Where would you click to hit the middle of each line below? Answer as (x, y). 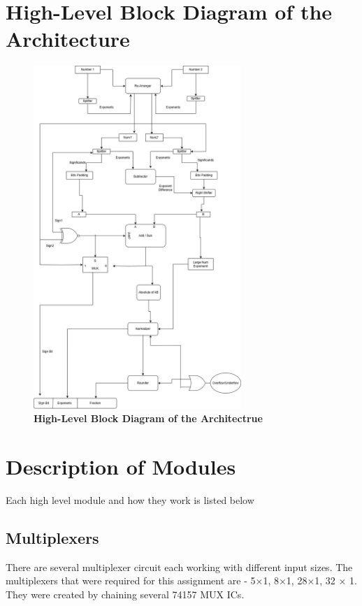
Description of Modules (121, 466)
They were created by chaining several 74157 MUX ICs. (125, 594)
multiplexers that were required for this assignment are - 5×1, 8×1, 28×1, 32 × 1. (181, 580)
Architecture (68, 39)
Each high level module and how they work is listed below (130, 499)
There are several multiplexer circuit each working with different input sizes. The (179, 567)
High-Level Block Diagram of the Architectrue (148, 418)
